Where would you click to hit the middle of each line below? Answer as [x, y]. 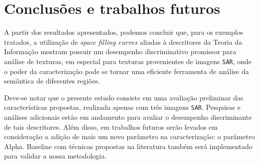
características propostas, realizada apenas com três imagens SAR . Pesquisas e [122, 107]
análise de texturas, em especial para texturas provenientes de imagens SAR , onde [128, 61]
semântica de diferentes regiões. [52, 81]
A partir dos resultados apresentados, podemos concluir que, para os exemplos [124, 32]
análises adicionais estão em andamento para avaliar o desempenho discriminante [128, 117]
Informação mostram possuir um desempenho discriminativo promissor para [120, 51]
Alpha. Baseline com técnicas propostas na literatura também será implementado [128, 146]
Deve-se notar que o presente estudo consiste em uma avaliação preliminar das [124, 97]
